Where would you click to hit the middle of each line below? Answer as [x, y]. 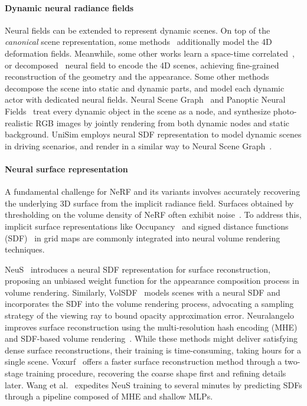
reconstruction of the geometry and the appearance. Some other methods [137, 76]
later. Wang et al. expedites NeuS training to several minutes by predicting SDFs [153, 384]
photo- [285, 111]
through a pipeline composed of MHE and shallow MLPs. [109, 396]
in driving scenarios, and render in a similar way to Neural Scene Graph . [138, 145]
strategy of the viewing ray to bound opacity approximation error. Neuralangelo [150, 315]
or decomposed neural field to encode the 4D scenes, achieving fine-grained [142, 65]
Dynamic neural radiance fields [69, 7]
